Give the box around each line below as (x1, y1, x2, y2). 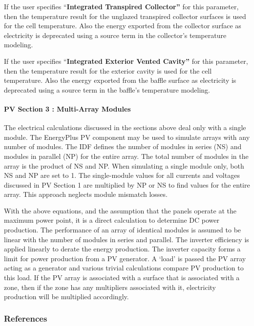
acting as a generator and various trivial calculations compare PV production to (4, 263, 244, 273)
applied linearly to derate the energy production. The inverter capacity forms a (4, 244, 241, 254)
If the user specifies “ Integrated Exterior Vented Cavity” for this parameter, (4, 56, 248, 66)
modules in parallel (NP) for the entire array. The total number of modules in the (4, 151, 249, 161)
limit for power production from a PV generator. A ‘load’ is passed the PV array (4, 253, 246, 263)
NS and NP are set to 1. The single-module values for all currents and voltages (4, 170, 240, 180)
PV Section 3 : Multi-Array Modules (4, 103, 131, 114)
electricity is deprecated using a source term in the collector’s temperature (4, 30, 227, 40)
